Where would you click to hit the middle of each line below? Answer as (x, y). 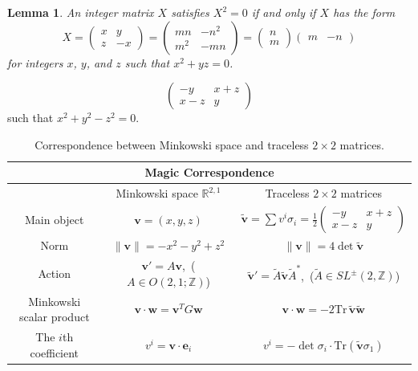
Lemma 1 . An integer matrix (81, 12)
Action (54, 273)
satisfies (190, 12)
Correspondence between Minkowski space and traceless (172, 144)
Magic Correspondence (209, 172)
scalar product (54, 317)
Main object (54, 219)
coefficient (55, 352)
